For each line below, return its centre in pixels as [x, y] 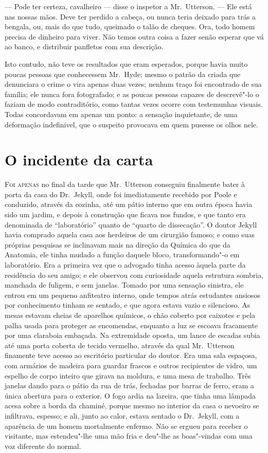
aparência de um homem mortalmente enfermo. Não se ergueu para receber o [126, 426]
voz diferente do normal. [43, 446]
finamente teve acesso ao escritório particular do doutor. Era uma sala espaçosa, [131, 355]
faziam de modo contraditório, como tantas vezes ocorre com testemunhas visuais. [134, 104]
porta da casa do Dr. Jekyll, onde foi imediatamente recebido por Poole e [121, 194]
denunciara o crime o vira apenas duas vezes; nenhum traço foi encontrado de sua [133, 84]
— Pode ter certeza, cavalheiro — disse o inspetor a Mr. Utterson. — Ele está [128, 6]
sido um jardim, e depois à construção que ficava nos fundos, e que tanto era [125, 214]
